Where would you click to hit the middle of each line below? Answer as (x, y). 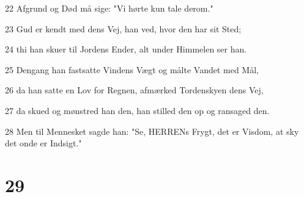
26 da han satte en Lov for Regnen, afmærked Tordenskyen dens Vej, (134, 90)
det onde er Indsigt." (43, 143)
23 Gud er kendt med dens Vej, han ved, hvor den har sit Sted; (123, 28)
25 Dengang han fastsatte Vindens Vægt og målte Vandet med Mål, (132, 69)
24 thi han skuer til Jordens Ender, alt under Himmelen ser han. (126, 49)
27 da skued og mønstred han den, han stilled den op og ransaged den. (137, 110)
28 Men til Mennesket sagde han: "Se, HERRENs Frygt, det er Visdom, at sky (152, 131)
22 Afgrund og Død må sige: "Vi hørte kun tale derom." (109, 8)
